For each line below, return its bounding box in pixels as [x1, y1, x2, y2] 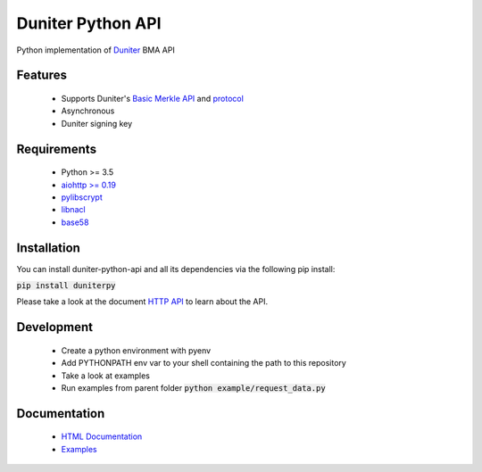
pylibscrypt [61, 192, 103, 203]
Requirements [16, 141, 97, 156]
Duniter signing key [61, 118, 133, 128]
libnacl [61, 204, 86, 215]
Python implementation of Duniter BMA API [16, 45, 176, 55]
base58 [61, 217, 89, 228]
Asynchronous [61, 105, 115, 116]
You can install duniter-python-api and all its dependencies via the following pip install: [16, 263, 336, 274]
